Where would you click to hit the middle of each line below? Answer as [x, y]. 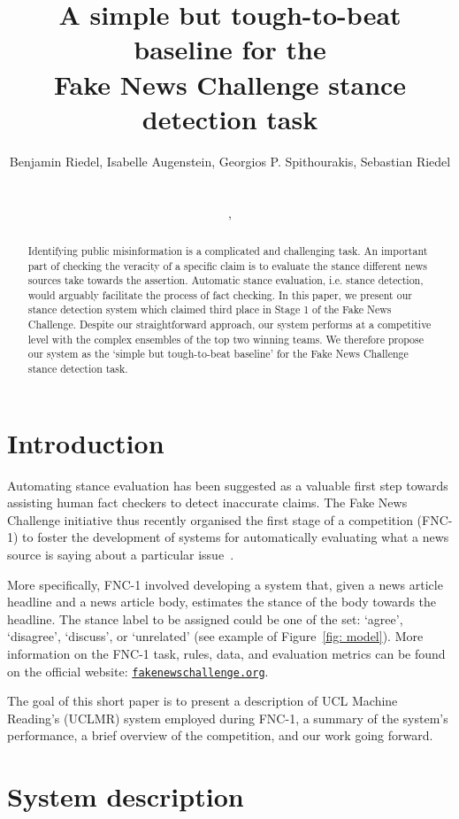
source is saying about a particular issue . [121, 555]
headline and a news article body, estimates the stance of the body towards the [222, 602]
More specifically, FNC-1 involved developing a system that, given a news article [225, 584]
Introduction [86, 442]
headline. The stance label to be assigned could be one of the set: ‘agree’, [205, 618]
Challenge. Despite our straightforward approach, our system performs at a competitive [229, 325]
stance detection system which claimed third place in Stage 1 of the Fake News [210, 309]
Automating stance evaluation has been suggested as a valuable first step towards [228, 485]
